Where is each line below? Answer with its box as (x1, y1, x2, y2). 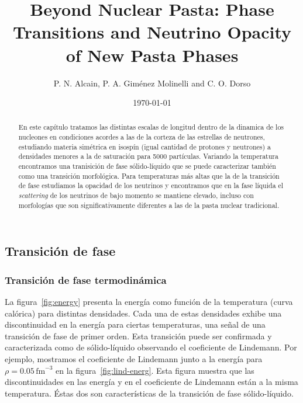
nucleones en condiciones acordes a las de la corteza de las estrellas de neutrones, (18, 132, 265, 142)
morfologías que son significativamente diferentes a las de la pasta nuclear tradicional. (18, 200, 280, 210)
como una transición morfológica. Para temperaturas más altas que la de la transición (18, 171, 280, 180)
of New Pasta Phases (66, 43, 239, 67)
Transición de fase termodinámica (5, 272, 167, 287)
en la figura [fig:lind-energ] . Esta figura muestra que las (56, 364, 254, 376)
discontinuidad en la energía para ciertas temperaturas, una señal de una (5, 318, 266, 331)
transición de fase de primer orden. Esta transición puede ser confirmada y (5, 329, 272, 342)
